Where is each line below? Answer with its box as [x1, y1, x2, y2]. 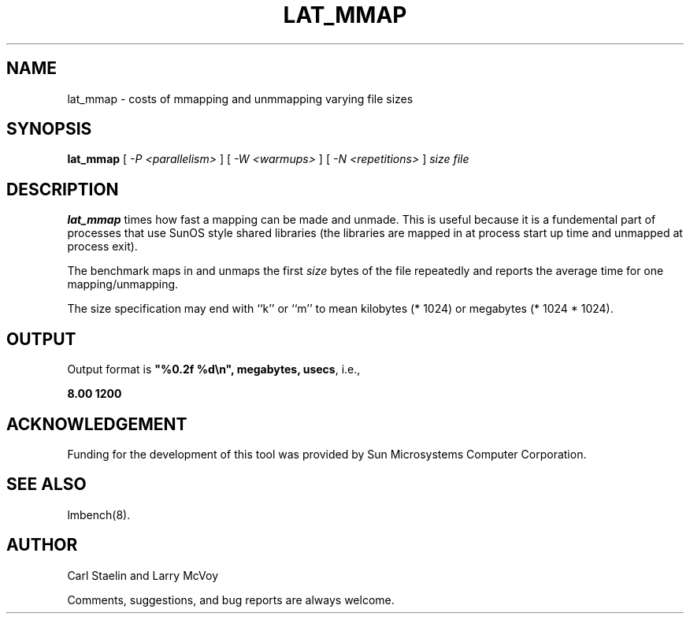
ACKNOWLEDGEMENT [6, 414, 187, 434]
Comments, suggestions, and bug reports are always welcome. [67, 592, 395, 607]
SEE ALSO [6, 474, 87, 495]
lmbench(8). [67, 507, 131, 522]
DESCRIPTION [6, 179, 119, 199]
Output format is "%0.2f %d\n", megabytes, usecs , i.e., [67, 362, 361, 377]
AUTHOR [6, 535, 78, 555]
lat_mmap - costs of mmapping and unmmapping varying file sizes [67, 91, 414, 106]
